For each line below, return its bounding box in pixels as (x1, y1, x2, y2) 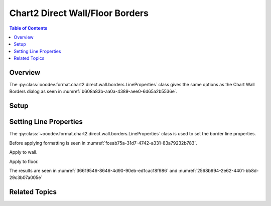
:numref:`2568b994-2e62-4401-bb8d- (178, 167, 259, 173)
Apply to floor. (9, 158, 39, 164)
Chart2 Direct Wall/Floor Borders (9, 8, 149, 19)
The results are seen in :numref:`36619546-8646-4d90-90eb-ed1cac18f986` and (9, 167, 178, 173)
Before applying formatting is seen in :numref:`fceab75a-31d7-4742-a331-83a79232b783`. (9, 140, 198, 146)
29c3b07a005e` (9, 174, 43, 180)
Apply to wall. (9, 149, 38, 155)
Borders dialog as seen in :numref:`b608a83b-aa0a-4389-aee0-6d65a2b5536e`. (9, 88, 178, 95)
